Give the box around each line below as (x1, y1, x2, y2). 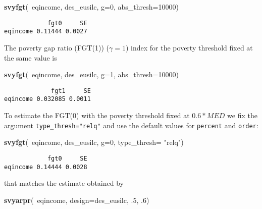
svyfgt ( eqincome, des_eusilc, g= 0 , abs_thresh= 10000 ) (4, 2, 179, 12)
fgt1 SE (51, 87, 91, 94)
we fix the (227, 110, 257, 120)
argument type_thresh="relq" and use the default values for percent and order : (4, 120, 258, 130)
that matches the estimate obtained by (4, 178, 124, 188)
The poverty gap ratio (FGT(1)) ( (4, 42, 110, 53)
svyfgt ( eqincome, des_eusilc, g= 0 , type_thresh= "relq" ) (4, 137, 184, 147)
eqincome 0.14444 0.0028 (4, 163, 87, 171)
